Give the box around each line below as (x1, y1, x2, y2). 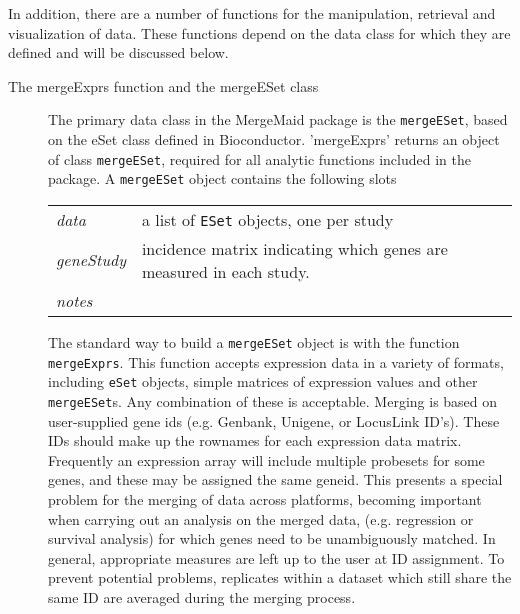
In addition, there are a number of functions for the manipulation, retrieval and (8, 3, 496, 23)
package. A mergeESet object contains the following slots (48, 168, 397, 189)
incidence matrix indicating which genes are (141, 236, 448, 260)
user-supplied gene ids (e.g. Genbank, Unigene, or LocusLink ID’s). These (48, 410, 500, 431)
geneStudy (56, 248, 126, 272)
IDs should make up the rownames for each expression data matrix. (48, 430, 462, 451)
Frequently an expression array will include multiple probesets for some (48, 449, 485, 470)
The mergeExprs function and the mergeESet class (8, 75, 319, 96)
